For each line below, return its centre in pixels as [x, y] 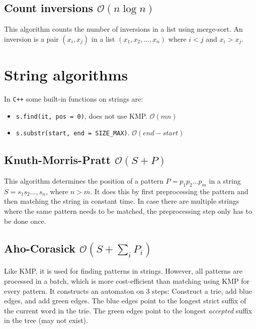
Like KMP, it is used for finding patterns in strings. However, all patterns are [123, 271]
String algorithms [66, 74]
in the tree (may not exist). [46, 320]
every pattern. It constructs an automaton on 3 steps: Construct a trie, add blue [128, 291]
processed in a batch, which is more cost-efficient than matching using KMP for [127, 280]
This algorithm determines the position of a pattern [84, 181]
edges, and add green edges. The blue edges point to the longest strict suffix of [125, 301]
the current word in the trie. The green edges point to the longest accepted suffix [128, 310]
